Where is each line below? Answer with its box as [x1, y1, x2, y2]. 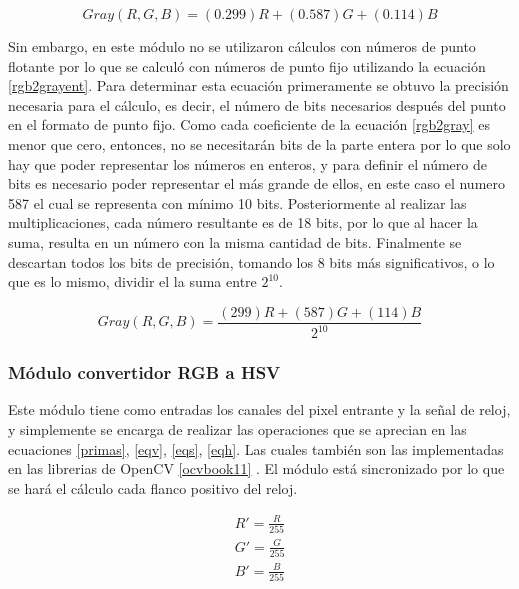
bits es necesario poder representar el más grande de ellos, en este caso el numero [8, 173, 506, 194]
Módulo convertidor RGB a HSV [8, 360, 281, 385]
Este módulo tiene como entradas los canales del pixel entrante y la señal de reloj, [8, 399, 511, 420]
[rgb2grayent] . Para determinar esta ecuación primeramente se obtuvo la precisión [8, 75, 509, 96]
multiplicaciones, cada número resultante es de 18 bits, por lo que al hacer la [8, 212, 478, 233]
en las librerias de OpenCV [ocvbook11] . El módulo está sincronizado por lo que [8, 458, 505, 479]
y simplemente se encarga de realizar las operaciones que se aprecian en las [8, 418, 467, 439]
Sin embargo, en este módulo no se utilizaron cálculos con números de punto [8, 36, 476, 56]
